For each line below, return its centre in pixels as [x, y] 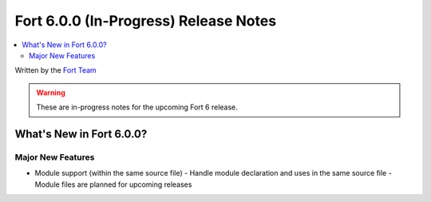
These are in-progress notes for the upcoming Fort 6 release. [137, 107]
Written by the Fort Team [56, 70]
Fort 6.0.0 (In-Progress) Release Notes [146, 21]
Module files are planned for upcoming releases [113, 184]
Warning [51, 93]
